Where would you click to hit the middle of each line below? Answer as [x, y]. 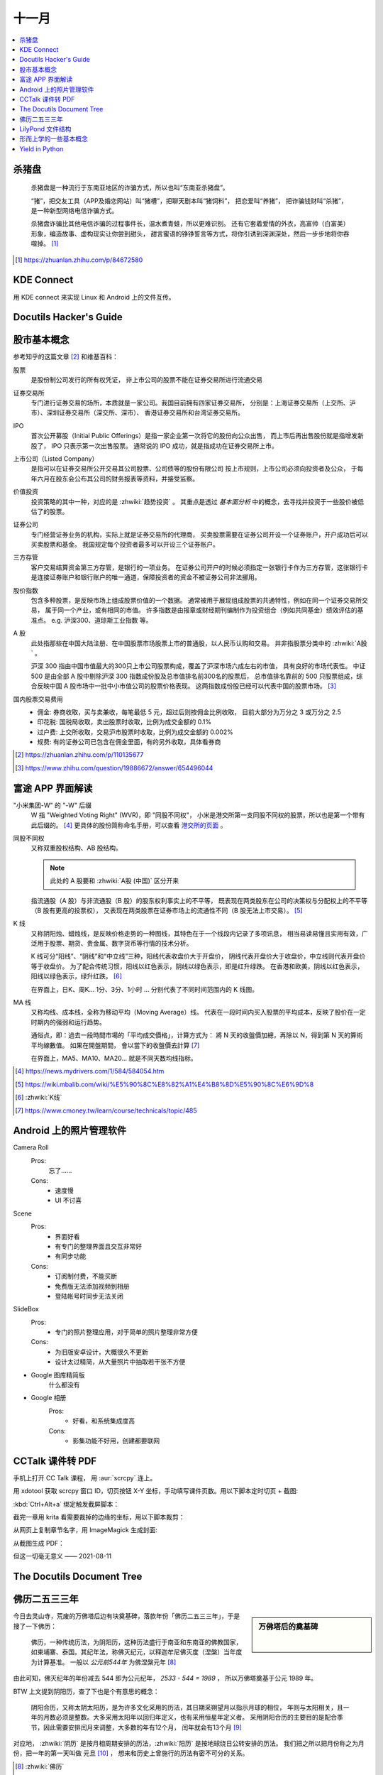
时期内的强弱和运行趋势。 [68, 1022]
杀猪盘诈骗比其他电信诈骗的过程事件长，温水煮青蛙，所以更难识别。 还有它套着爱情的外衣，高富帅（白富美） [190, 224]
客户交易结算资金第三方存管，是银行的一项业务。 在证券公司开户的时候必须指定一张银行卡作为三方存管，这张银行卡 [199, 567]
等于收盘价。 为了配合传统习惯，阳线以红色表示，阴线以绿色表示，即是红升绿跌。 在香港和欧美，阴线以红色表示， [197, 966]
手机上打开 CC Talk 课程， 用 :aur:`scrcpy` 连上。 [85, 1478]
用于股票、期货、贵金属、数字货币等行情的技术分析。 [115, 944]
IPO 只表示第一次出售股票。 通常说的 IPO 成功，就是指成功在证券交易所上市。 [164, 446]
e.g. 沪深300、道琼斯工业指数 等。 [101, 620]
